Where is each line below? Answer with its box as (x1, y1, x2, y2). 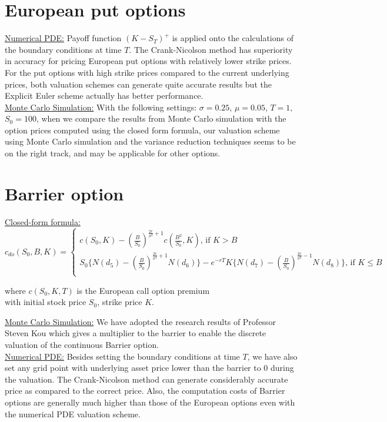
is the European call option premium (76, 284, 210, 296)
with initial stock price (5, 296, 86, 308)
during (271, 361, 294, 374)
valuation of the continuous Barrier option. (5, 339, 159, 351)
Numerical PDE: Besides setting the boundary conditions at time (5, 350, 240, 362)
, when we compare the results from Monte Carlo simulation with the (36, 112, 286, 125)
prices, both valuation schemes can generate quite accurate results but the (5, 78, 272, 90)
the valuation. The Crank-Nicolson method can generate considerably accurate (5, 373, 288, 385)
